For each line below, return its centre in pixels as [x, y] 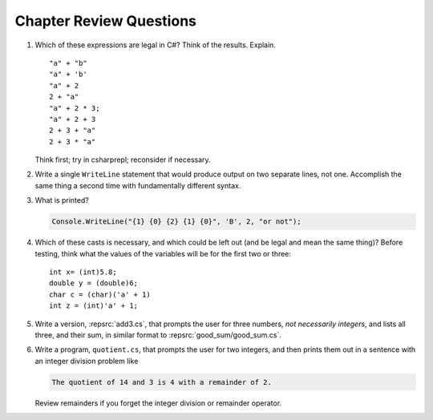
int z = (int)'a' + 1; [94, 306]
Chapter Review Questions [105, 21]
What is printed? [62, 200]
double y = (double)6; [94, 283]
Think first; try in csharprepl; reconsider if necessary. [123, 160]
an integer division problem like [87, 361]
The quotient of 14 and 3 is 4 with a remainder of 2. [162, 382]
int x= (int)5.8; [83, 272]
